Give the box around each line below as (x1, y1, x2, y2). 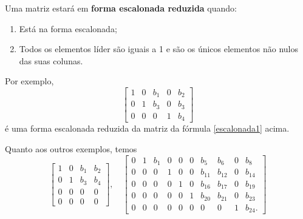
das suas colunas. (19, 54, 83, 67)
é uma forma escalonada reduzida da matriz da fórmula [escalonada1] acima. (5, 122, 290, 135)
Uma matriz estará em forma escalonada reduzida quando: (5, 2, 237, 14)
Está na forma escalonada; (19, 22, 117, 35)
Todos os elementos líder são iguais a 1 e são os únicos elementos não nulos (19, 42, 299, 55)
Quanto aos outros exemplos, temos (5, 143, 137, 155)
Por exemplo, (5, 75, 54, 87)
